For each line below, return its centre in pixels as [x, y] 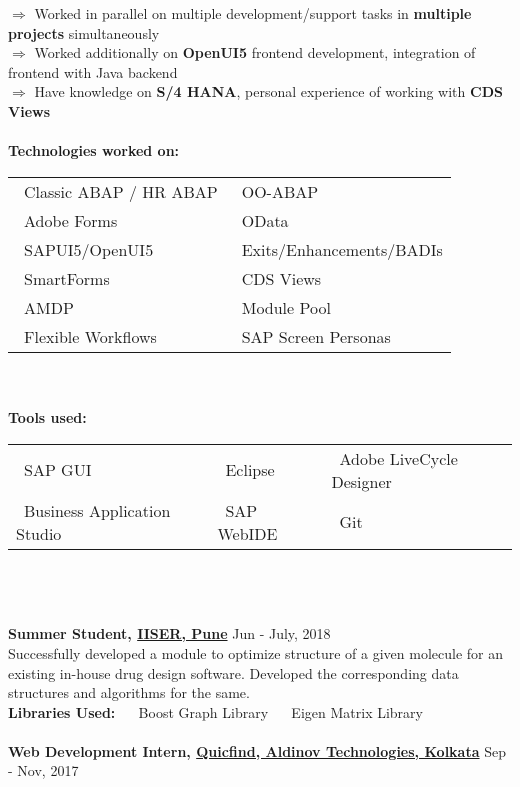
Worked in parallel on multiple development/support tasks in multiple [253, 13]
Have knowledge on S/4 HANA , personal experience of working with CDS [268, 91]
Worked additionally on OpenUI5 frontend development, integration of [255, 52]
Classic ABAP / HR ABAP [121, 191]
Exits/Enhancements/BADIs [342, 249]
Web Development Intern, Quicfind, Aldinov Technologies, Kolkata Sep [257, 750]
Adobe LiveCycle [398, 458]
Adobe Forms [71, 220]
